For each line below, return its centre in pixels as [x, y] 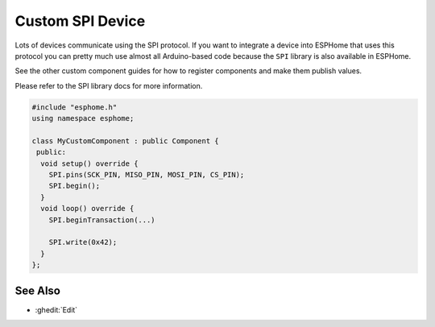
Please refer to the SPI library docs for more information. [109, 85]
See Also [37, 290]
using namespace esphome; [83, 118]
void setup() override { [89, 163]
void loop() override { [87, 209]
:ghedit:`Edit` [56, 309]
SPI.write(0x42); [83, 242]
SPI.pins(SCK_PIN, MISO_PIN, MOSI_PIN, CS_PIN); [147, 175]
